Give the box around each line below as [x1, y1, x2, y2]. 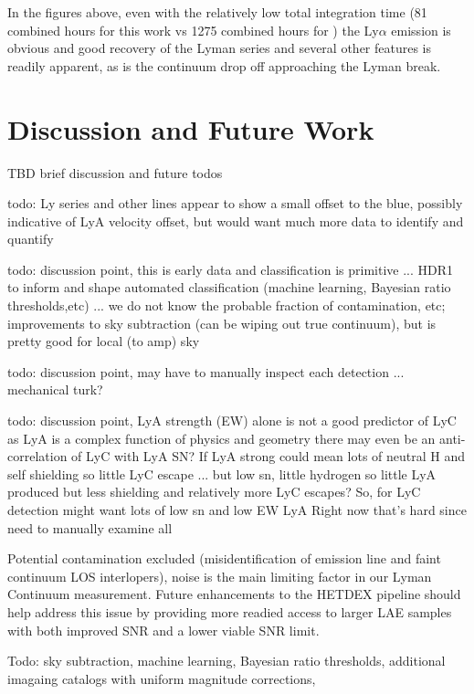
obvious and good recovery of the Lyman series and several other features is [7, 38, 432, 58]
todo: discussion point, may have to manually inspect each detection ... [7, 362, 405, 381]
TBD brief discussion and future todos [7, 163, 223, 182]
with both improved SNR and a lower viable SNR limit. [7, 620, 320, 639]
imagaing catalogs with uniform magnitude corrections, [7, 668, 316, 688]
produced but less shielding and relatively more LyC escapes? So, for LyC [7, 482, 421, 501]
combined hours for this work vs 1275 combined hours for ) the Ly [7, 20, 379, 39]
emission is [391, 20, 451, 39]
